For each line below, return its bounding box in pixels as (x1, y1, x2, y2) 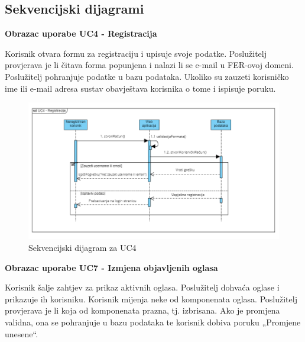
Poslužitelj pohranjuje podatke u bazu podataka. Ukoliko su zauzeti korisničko (5, 70, 289, 82)
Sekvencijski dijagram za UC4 (28, 241, 137, 254)
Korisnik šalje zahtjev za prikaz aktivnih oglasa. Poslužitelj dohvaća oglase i (5, 281, 280, 293)
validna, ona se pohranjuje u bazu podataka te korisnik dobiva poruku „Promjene (5, 316, 301, 328)
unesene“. (5, 327, 38, 340)
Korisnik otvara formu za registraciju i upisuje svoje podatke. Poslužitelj (5, 47, 267, 59)
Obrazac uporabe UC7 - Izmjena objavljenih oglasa (5, 261, 218, 273)
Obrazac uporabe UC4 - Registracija (5, 27, 157, 40)
